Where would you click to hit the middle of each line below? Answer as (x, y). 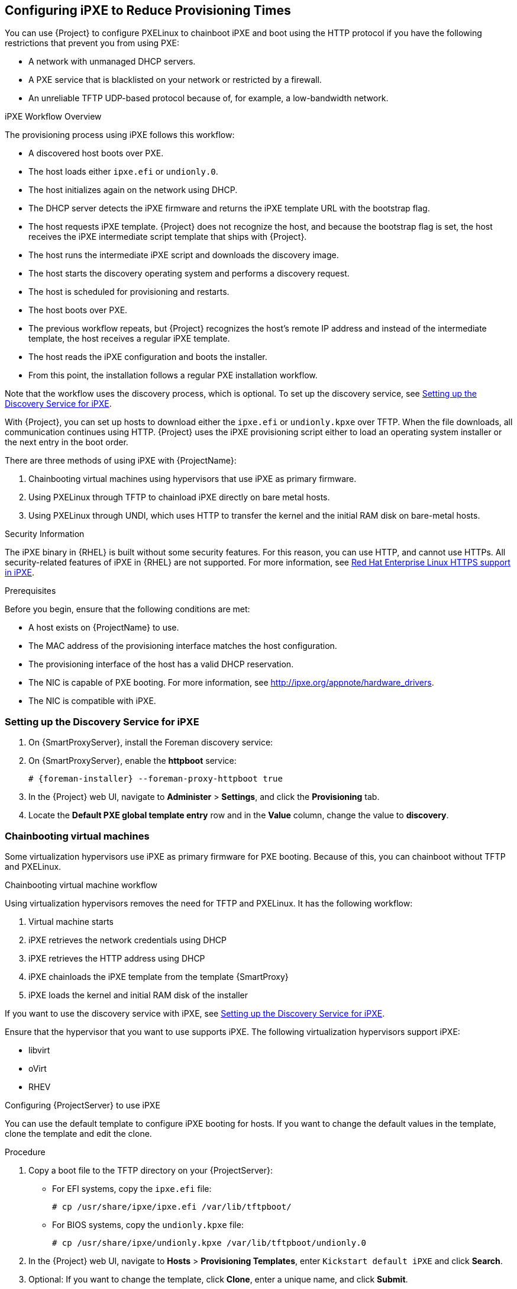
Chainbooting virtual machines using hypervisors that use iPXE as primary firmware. (193, 479)
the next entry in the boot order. (67, 442)
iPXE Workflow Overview (53, 117)
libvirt (39, 1050)
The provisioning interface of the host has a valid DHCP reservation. (161, 664)
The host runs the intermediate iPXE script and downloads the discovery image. (184, 255)
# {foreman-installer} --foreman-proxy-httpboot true (156, 779)
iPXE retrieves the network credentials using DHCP (127, 940)
